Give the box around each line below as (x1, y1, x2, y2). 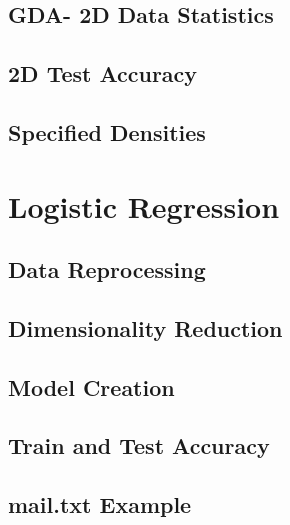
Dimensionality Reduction (8, 312, 283, 343)
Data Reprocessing (8, 254, 206, 285)
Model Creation (8, 371, 175, 402)
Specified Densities (8, 116, 206, 147)
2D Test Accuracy (8, 58, 198, 89)
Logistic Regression (8, 185, 280, 226)
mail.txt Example (8, 489, 192, 520)
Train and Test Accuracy (8, 430, 270, 461)
